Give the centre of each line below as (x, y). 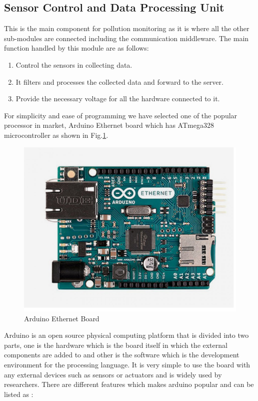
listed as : (19, 394)
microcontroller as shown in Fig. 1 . (56, 135)
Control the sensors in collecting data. (74, 64)
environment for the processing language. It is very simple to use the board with (127, 364)
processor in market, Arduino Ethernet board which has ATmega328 (109, 125)
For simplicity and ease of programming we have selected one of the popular (121, 115)
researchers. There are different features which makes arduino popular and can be (129, 384)
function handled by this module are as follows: (76, 48)
